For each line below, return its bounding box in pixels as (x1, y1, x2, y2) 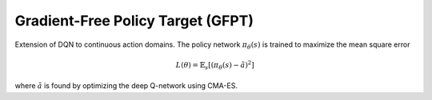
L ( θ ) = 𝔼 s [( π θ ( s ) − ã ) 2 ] (175, 60, 255, 71)
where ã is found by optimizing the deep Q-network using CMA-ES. (14, 81, 238, 90)
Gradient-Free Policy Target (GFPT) (14, 12, 254, 29)
